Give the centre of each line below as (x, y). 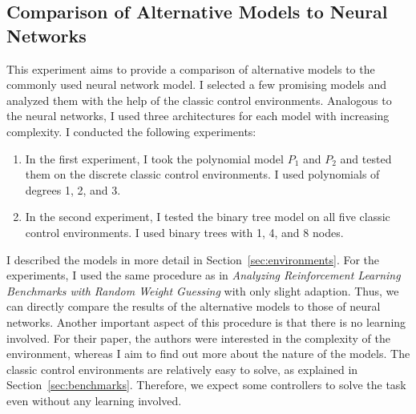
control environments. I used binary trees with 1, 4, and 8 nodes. (184, 232)
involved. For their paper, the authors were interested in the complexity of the (198, 338)
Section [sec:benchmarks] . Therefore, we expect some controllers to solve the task (206, 385)
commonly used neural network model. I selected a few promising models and (197, 84)
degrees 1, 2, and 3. (73, 189)
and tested (366, 158)
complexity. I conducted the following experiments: (131, 131)
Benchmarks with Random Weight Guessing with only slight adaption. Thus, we (203, 290)
